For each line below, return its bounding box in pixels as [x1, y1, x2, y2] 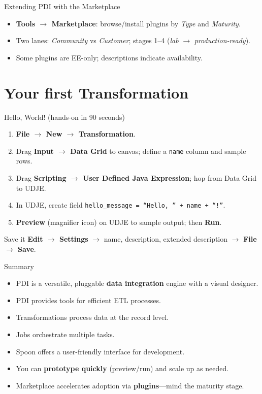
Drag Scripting [16, 172, 67, 183]
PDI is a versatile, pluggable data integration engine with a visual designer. [16, 278, 258, 288]
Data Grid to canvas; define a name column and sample [70, 145, 246, 156]
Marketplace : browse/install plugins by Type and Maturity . [51, 18, 241, 28]
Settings [59, 234, 88, 244]
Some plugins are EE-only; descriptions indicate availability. [16, 52, 203, 62]
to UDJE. [16, 182, 46, 193]
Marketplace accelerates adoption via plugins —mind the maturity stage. [16, 380, 244, 390]
